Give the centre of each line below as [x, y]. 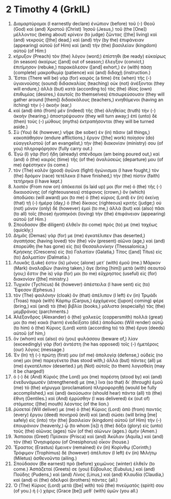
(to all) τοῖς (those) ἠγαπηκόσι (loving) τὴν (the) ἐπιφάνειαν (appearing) [89, 214]
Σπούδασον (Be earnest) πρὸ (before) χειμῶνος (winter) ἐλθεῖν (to [84, 463]
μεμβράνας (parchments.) [41, 311]
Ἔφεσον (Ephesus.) [34, 289]
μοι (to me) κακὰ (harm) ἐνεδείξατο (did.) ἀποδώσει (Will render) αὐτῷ [88, 322]
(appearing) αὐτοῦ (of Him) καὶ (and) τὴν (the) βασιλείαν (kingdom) [85, 45]
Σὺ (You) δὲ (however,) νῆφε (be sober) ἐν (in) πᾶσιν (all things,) [82, 132]
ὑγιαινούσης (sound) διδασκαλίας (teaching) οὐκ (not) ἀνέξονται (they [89, 83]
